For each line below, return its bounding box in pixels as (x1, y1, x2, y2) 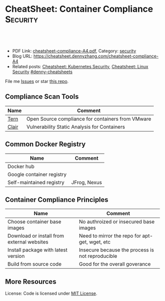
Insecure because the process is (79, 246, 154, 253)
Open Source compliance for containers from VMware (26, 115, 151, 122)
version (7, 253, 25, 260)
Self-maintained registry (7, 179, 65, 186)
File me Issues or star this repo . (5, 78, 69, 84)
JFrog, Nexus (71, 179, 102, 186)
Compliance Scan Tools (5, 92, 79, 101)
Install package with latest (7, 246, 68, 253)
